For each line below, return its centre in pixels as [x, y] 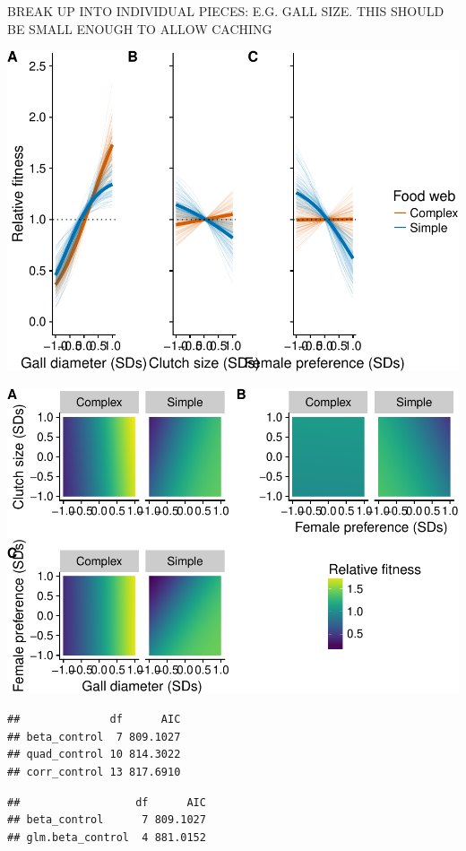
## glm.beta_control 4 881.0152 [107, 837]
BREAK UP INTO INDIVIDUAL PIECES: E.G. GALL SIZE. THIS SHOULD [226, 11]
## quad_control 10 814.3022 [94, 755]
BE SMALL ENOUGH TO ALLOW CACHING [140, 28]
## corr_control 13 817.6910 [94, 773]
